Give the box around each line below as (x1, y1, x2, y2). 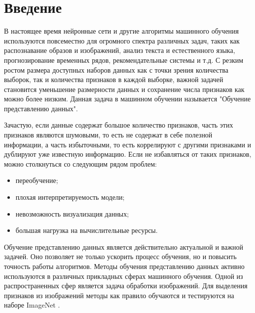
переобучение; (15, 175, 58, 185)
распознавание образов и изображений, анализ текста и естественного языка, (4, 45, 235, 55)
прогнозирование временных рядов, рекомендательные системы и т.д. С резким (4, 54, 244, 65)
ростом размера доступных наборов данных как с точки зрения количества (4, 64, 228, 75)
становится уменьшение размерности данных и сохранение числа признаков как (4, 84, 245, 94)
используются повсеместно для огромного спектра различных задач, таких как (4, 35, 240, 45)
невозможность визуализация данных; (15, 208, 129, 219)
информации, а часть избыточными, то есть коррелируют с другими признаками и (4, 139, 252, 149)
